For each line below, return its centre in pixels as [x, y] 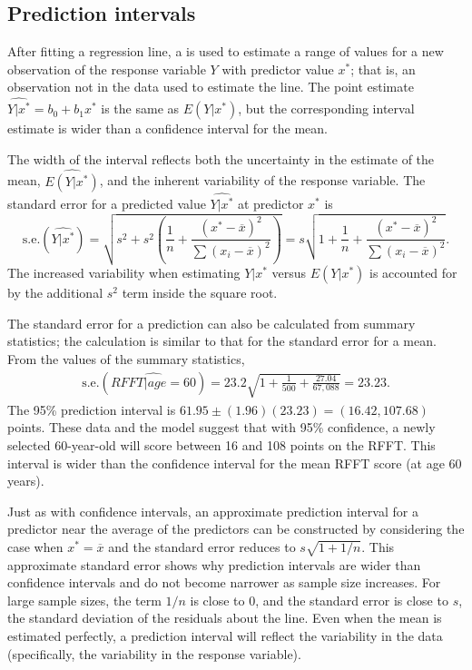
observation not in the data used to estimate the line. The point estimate [211, 87]
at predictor [270, 203]
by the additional [55, 293]
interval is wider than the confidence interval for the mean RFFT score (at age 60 [235, 463]
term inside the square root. [200, 293]
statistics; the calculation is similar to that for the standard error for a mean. [222, 341]
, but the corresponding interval [326, 108]
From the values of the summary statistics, [126, 358]
